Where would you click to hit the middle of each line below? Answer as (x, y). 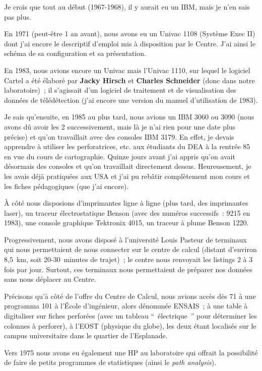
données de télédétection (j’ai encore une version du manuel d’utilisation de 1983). (131, 100)
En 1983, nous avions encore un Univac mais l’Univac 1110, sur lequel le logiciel (127, 70)
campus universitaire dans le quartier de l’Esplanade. (86, 335)
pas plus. (18, 16)
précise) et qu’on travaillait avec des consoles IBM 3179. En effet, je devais (119, 136)
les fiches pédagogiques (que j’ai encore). (67, 186)
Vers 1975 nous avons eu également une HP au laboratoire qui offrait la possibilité (131, 352)
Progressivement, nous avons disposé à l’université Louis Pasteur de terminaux (125, 239)
